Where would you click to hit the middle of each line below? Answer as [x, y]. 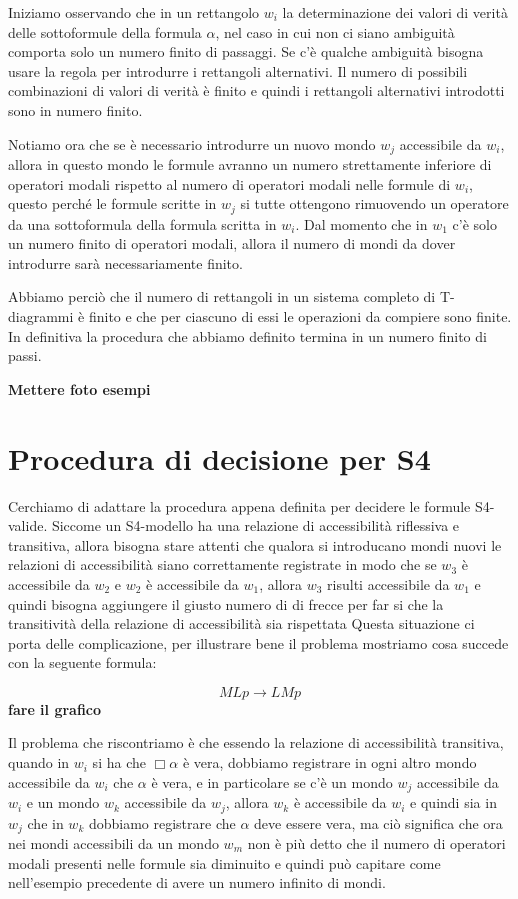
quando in [39, 762]
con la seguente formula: [82, 662]
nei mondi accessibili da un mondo [113, 843]
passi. [25, 355]
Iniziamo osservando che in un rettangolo [134, 12]
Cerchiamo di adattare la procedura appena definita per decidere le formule [239, 505]
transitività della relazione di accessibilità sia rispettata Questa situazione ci [241, 623]
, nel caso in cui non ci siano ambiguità [335, 31]
